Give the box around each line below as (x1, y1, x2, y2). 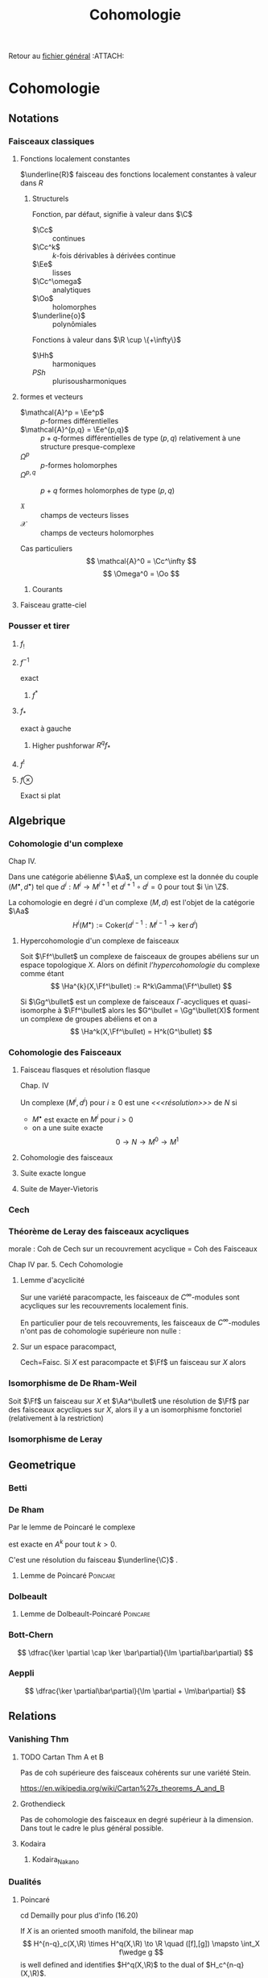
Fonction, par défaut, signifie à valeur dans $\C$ (31, 210, 193, 219)
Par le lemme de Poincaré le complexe (8, 1522, 135, 1532)
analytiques (52, 285, 91, 295)
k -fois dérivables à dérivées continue (52, 251, 176, 261)
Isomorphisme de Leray (8, 1433, 103, 1445)
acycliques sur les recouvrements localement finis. (19, 1300, 189, 1310)
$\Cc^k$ (31, 242, 60, 252)
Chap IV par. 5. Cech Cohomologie (8, 1260, 123, 1270)
